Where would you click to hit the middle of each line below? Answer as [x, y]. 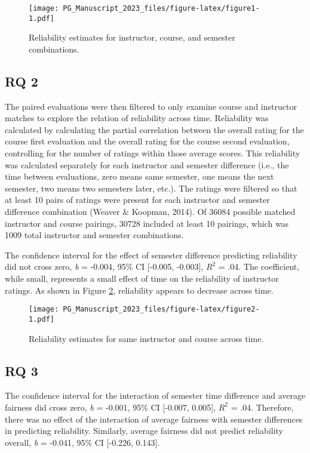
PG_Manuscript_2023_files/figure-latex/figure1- [161, 8]
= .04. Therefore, [262, 407]
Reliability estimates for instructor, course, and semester [132, 37]
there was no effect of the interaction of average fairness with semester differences [154, 419]
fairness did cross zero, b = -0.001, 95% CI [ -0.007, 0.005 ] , [111, 407]
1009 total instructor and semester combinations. [94, 235]
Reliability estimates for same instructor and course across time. [146, 338]
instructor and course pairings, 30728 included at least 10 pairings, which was [147, 223]
